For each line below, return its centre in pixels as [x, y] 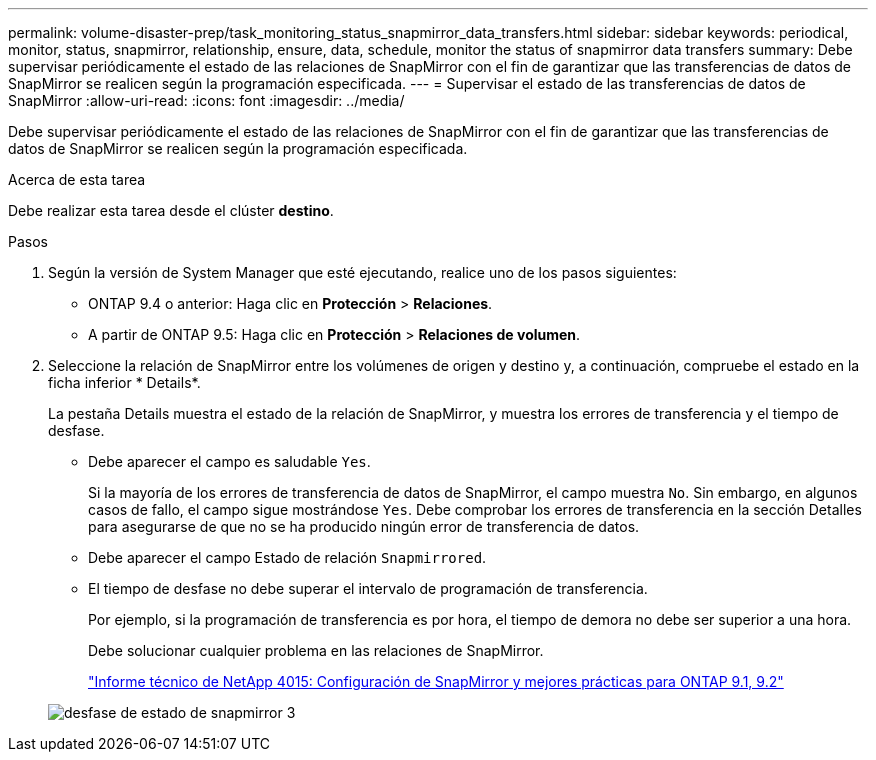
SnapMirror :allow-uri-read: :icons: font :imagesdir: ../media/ [206, 100]
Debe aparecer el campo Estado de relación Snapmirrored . [287, 557]
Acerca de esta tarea [77, 179]
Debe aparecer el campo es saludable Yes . [229, 461]
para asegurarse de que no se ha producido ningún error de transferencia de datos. [364, 526]
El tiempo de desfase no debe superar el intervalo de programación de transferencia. [368, 588]
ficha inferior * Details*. [124, 382]
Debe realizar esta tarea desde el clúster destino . [171, 210]
